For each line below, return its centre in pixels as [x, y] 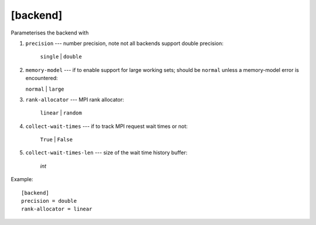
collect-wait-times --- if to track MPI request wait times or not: [107, 126]
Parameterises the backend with [50, 33]
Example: [22, 179]
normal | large [45, 89]
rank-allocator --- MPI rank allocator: [75, 99]
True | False [56, 140]
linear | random [61, 113]
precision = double [49, 201]
